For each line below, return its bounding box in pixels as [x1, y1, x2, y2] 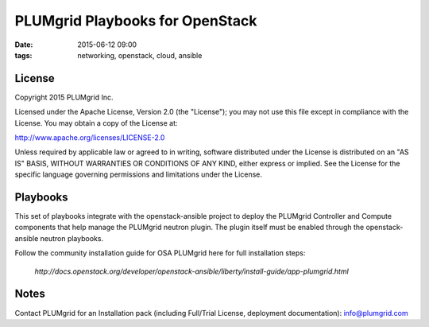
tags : [14, 50, 33, 60]
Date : [14, 40, 33, 49]
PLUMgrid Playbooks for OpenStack [14, 12, 257, 29]
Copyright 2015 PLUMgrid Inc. [14, 92, 114, 102]
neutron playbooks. [40, 233, 103, 243]
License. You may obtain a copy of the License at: [14, 118, 178, 127]
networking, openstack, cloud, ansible [77, 50, 203, 60]
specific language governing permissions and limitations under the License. [14, 169, 262, 179]
